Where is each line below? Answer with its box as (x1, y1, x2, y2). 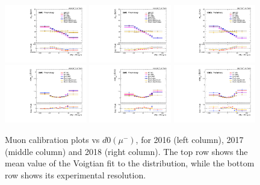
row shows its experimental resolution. (5, 168, 146, 181)
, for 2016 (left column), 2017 (135, 133, 244, 145)
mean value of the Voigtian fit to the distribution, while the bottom (5, 157, 255, 169)
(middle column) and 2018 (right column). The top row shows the (5, 145, 248, 157)
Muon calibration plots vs (5, 133, 100, 145)
